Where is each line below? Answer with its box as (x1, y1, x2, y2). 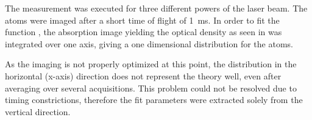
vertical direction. (5, 105, 71, 118)
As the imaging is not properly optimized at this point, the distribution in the (5, 58, 297, 70)
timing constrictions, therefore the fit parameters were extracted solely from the (5, 93, 303, 106)
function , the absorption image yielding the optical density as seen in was (5, 25, 282, 38)
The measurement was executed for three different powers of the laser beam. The (5, 2, 308, 14)
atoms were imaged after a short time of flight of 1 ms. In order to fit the (5, 13, 280, 26)
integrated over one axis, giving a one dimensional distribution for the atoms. (5, 37, 293, 50)
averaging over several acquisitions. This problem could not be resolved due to (5, 81, 297, 94)
